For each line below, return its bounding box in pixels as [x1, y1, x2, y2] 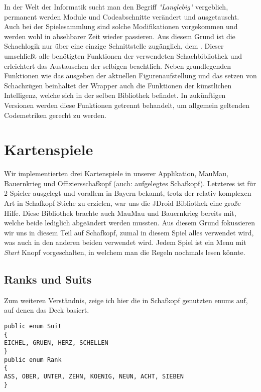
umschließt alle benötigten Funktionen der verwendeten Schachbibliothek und [4, 50, 242, 61]
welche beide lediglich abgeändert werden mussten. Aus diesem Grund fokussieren [4, 217, 255, 228]
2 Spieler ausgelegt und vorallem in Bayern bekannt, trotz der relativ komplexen [4, 188, 251, 198]
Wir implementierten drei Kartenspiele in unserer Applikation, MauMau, [4, 168, 228, 179]
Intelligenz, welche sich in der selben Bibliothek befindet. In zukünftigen [4, 90, 226, 100]
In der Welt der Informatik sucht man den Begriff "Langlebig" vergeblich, [4, 2, 228, 12]
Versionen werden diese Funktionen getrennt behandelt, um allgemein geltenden [4, 99, 249, 110]
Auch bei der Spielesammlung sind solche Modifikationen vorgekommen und [4, 21, 238, 32]
